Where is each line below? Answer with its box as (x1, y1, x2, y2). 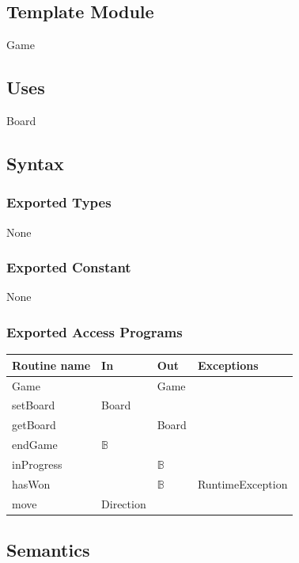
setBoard (12, 397, 55, 413)
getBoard (12, 417, 56, 433)
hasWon (12, 475, 51, 492)
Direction (101, 495, 146, 512)
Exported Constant (6, 257, 131, 277)
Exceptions (197, 356, 259, 373)
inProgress (12, 455, 62, 472)
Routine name (12, 356, 91, 373)
